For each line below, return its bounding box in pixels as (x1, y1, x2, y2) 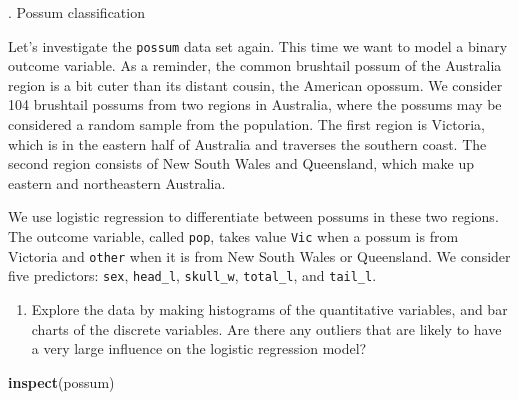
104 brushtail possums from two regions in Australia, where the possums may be (8, 94, 502, 115)
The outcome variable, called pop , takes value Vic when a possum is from (8, 226, 459, 246)
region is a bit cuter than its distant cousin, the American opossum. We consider (8, 74, 503, 95)
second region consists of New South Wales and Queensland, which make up (8, 153, 474, 174)
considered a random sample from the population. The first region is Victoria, (8, 114, 485, 135)
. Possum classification (8, 2, 145, 22)
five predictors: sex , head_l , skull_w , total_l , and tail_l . (8, 265, 377, 286)
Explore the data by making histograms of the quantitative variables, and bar (31, 298, 508, 319)
